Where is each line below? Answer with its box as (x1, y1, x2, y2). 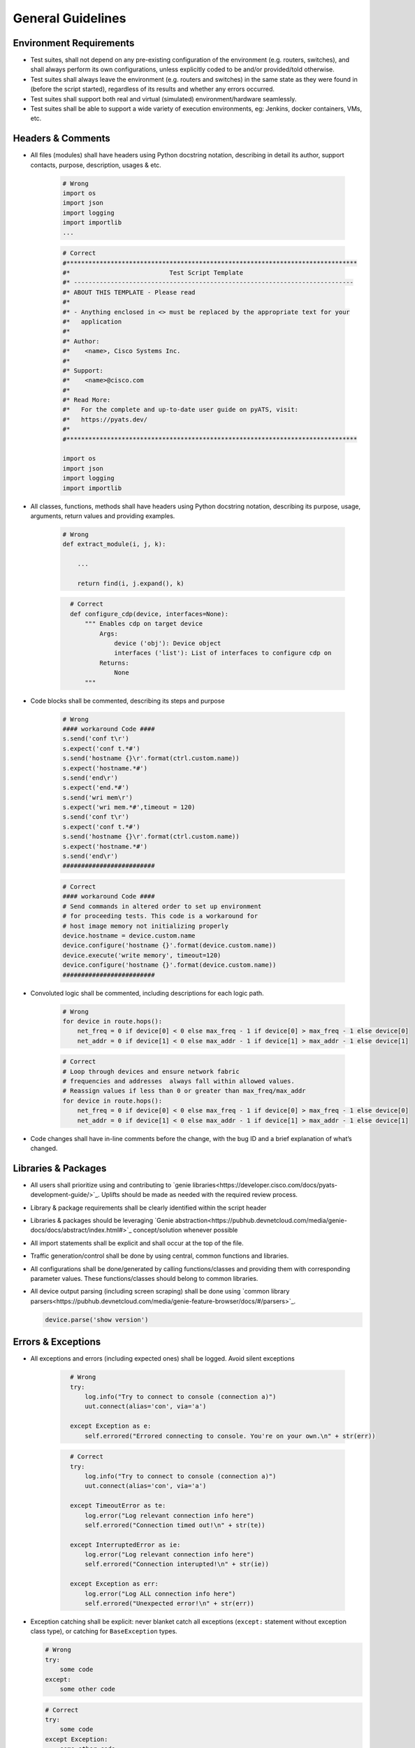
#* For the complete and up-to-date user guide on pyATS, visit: (62, 406, 299, 414)
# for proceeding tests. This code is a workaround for (62, 912, 259, 920)
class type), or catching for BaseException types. (30, 1627, 177, 1635)
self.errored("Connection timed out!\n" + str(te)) (85, 1521, 265, 1529)
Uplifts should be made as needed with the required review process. (101, 1191, 298, 1199)
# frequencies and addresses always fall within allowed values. (62, 1077, 295, 1085)
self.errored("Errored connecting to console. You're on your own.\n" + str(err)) (85, 1432, 377, 1440)
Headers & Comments (13, 133, 111, 145)
